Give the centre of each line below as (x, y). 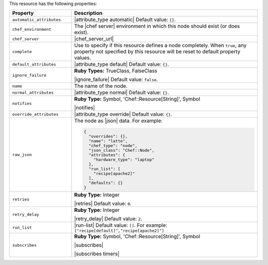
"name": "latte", (108, 141)
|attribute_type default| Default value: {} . (122, 65)
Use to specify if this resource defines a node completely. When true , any (160, 46)
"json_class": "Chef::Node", (122, 151)
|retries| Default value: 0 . (103, 203)
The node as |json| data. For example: (118, 121)
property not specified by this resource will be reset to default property (157, 52)
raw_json (22, 155)
